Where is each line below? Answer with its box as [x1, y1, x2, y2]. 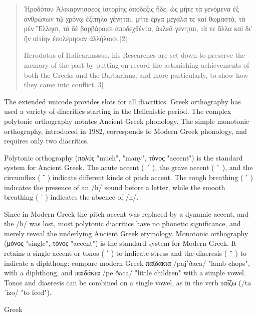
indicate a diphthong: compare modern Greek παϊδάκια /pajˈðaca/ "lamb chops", [4, 257, 250, 268]
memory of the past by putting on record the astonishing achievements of [24, 59, 249, 70]
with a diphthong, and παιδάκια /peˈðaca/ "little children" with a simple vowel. [4, 267, 246, 278]
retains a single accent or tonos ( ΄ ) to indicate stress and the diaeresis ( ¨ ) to [4, 248, 247, 258]
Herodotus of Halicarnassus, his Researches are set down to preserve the [24, 50, 245, 60]
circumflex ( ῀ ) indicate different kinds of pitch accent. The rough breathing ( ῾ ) [4, 172, 253, 182]
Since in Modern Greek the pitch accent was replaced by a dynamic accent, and [4, 208, 248, 219]
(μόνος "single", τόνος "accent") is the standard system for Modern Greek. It [4, 238, 237, 248]
